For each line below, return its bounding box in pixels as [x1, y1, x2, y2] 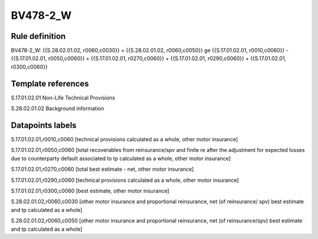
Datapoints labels [11, 120, 77, 130]
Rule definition [11, 31, 66, 41]
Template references [11, 78, 90, 88]
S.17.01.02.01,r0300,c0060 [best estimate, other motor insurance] [11, 187, 170, 194]
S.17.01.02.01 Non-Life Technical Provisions [11, 94, 115, 101]
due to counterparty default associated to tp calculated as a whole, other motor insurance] [11, 155, 231, 162]
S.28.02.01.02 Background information [11, 105, 104, 112]
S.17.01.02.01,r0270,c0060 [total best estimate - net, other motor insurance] [11, 165, 194, 173]
